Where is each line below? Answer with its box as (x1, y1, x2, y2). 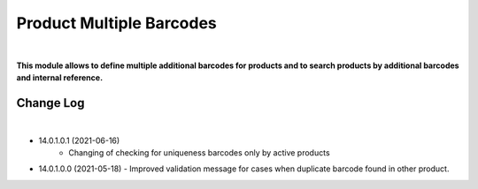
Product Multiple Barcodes (16, 13, 217, 33)
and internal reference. (16, 72, 104, 83)
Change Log (16, 95, 85, 110)
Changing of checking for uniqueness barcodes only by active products (68, 147, 331, 158)
